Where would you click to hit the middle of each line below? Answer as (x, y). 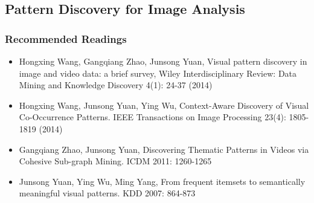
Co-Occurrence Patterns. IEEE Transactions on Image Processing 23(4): (152, 117)
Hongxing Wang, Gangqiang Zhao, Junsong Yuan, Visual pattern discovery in (163, 61)
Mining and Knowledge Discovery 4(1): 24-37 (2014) (116, 85)
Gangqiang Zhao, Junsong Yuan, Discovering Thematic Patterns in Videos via (164, 149)
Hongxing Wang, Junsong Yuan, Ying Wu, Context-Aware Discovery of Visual (164, 105)
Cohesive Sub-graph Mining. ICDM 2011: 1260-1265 (115, 161)
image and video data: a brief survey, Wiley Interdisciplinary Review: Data (158, 73)
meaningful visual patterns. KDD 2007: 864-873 (107, 193)
